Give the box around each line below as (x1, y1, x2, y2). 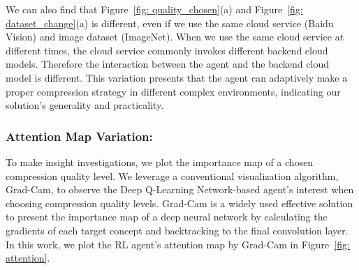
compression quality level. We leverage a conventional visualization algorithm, (6, 168, 339, 183)
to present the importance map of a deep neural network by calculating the (6, 209, 328, 224)
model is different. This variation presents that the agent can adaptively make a (6, 70, 348, 84)
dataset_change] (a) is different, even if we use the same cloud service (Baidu (6, 15, 334, 30)
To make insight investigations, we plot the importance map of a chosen (6, 154, 314, 169)
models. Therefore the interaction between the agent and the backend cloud (6, 57, 329, 71)
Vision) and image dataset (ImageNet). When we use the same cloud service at (6, 29, 344, 44)
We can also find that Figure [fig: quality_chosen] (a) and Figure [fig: (6, 2, 303, 16)
